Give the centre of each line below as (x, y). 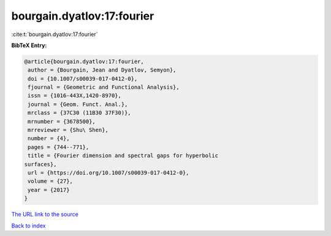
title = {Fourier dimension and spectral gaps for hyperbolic (123, 156)
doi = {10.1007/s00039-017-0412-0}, (83, 79)
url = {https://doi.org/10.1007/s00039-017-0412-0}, (108, 173)
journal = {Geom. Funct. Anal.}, (78, 104)
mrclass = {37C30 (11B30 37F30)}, (79, 113)
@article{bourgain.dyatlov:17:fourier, (84, 61)
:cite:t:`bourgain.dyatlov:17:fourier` (55, 34)
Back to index (29, 226)
